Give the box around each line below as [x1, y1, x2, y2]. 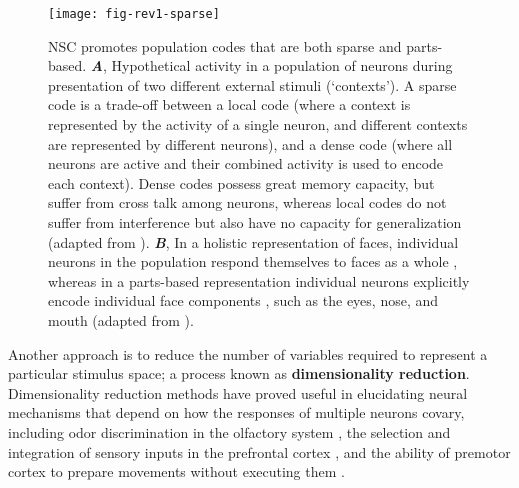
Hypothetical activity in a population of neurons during [111, 55, 453, 76]
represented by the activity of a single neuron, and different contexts [48, 114, 468, 135]
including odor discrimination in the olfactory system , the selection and [8, 421, 451, 442]
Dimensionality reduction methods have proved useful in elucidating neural [8, 382, 468, 403]
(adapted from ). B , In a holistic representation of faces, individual [48, 231, 459, 252]
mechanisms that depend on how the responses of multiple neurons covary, [8, 402, 465, 423]
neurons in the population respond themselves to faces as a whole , [48, 251, 458, 272]
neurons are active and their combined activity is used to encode [48, 153, 444, 174]
